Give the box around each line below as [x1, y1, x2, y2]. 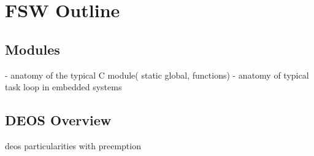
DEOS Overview [5, 111, 112, 130]
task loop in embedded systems [5, 80, 122, 93]
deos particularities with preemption [5, 139, 141, 152]
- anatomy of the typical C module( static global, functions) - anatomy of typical [5, 68, 309, 81]
